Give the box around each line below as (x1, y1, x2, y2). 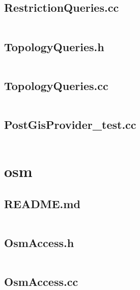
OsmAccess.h (4, 234, 74, 250)
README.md (4, 195, 80, 211)
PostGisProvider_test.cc (4, 117, 136, 132)
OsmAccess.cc (4, 273, 78, 289)
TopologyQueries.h (4, 38, 104, 54)
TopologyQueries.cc (4, 77, 108, 93)
